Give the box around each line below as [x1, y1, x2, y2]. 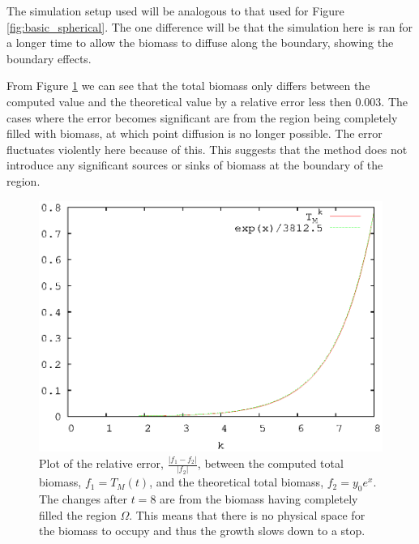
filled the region [39, 506, 117, 523]
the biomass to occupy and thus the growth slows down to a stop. [39, 522, 366, 539]
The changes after [39, 490, 127, 508]
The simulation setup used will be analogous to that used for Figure [6, 2, 344, 19]
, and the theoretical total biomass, [149, 473, 324, 490]
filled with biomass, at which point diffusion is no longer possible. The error [6, 125, 383, 142]
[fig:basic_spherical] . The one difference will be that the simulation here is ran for [6, 18, 413, 35]
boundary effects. [6, 49, 92, 66]
